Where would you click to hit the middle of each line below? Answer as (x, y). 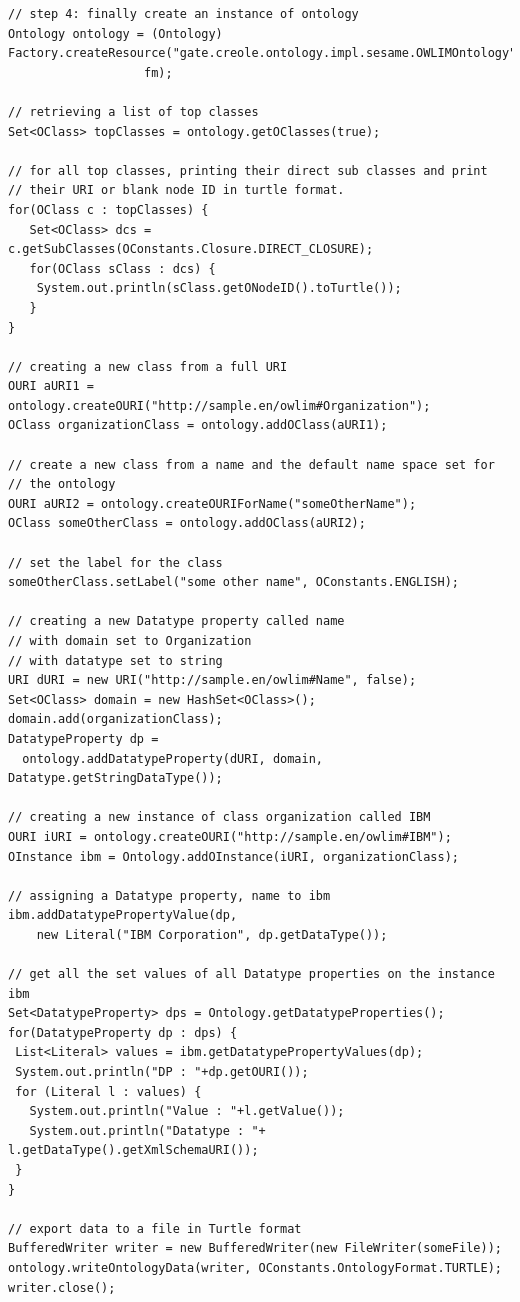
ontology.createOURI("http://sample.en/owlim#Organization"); (219, 405)
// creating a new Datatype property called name (176, 621)
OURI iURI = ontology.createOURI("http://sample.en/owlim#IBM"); (230, 836)
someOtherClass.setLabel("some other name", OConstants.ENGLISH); (234, 582)
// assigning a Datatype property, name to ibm (169, 895)
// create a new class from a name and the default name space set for (251, 464)
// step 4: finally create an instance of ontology (183, 14)
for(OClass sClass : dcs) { (122, 268)
